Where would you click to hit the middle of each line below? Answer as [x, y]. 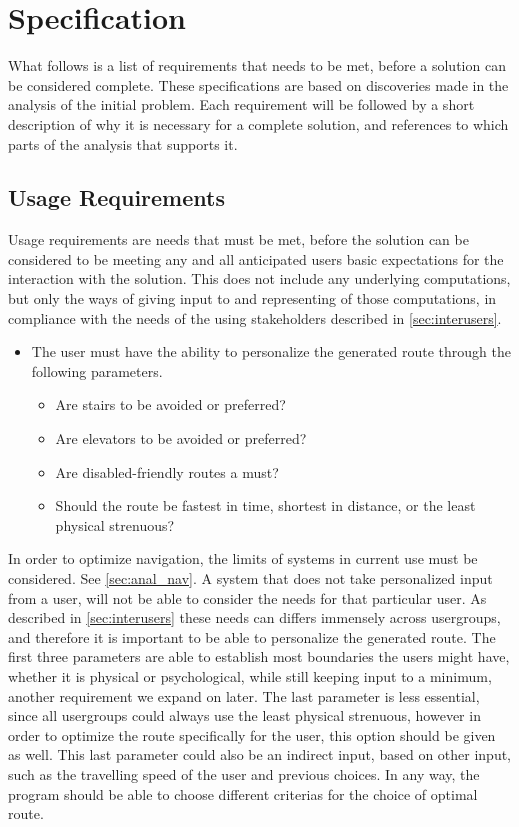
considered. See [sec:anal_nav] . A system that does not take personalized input [250, 578]
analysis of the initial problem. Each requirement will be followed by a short [241, 104]
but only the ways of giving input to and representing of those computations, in [252, 298]
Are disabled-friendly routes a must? [167, 471]
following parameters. [97, 370]
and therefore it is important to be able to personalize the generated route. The [252, 636]
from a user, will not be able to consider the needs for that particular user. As [247, 597]
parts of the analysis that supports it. [123, 143]
